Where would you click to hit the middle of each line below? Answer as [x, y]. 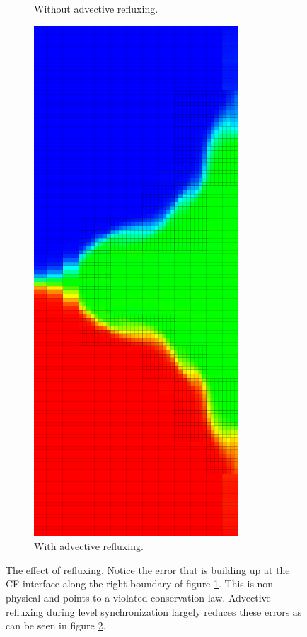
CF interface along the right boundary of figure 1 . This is [130, 584]
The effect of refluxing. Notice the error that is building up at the [148, 569]
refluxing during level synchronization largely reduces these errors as [154, 611]
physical [23, 597]
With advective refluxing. [89, 546]
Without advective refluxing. [96, 8]
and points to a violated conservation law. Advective [157, 597]
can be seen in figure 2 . [56, 625]
